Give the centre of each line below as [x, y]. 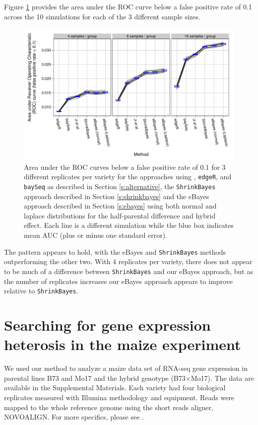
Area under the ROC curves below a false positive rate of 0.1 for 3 [125, 167]
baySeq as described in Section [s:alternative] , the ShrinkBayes [120, 186]
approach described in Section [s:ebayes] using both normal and [120, 206]
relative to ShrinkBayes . [41, 291]
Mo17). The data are [222, 378]
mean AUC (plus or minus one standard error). [96, 235]
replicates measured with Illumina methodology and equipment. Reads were [119, 397]
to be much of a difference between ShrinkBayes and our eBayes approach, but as [129, 271]
